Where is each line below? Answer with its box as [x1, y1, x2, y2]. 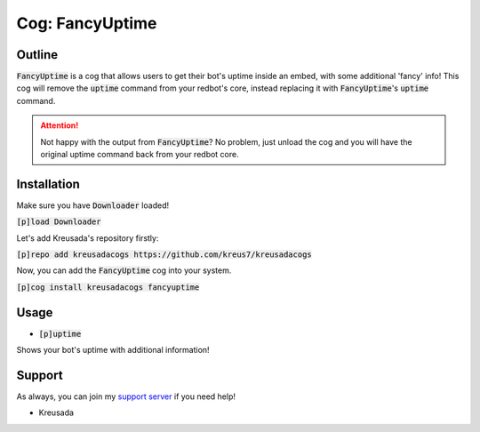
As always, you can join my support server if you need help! [16, 391, 236, 402]
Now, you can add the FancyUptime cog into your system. [16, 265, 232, 276]
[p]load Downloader [16, 217, 101, 227]
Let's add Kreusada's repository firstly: [16, 232, 159, 244]
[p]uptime [38, 329, 82, 339]
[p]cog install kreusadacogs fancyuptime [16, 282, 200, 292]
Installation [16, 176, 80, 191]
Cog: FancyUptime [16, 13, 157, 33]
